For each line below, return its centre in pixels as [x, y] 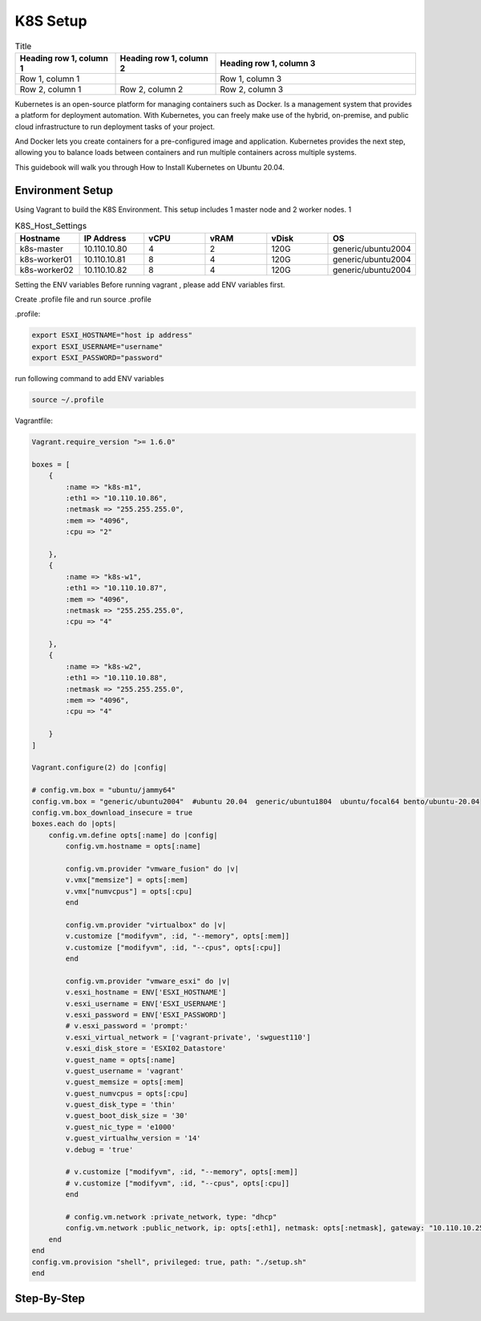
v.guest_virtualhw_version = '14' [133, 1138]
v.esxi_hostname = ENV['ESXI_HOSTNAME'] [146, 992]
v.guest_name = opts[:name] [121, 1060]
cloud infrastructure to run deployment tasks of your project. [115, 126]
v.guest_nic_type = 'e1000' [121, 1127]
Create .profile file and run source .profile [83, 299]
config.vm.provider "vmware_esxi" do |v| [148, 981]
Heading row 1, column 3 [268, 63]
